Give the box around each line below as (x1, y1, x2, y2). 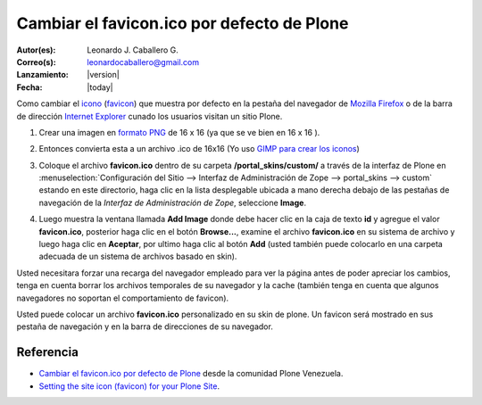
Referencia (16, 344, 79, 360)
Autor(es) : (16, 45, 56, 55)
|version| (87, 70, 120, 80)
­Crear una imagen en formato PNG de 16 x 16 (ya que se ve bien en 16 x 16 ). (38, 127, 320, 137)
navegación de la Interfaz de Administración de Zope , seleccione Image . (38, 197, 307, 208)
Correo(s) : (16, 56, 57, 67)
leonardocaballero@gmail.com (87, 56, 200, 67)
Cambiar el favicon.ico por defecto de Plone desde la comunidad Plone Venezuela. (38, 368, 344, 379)
